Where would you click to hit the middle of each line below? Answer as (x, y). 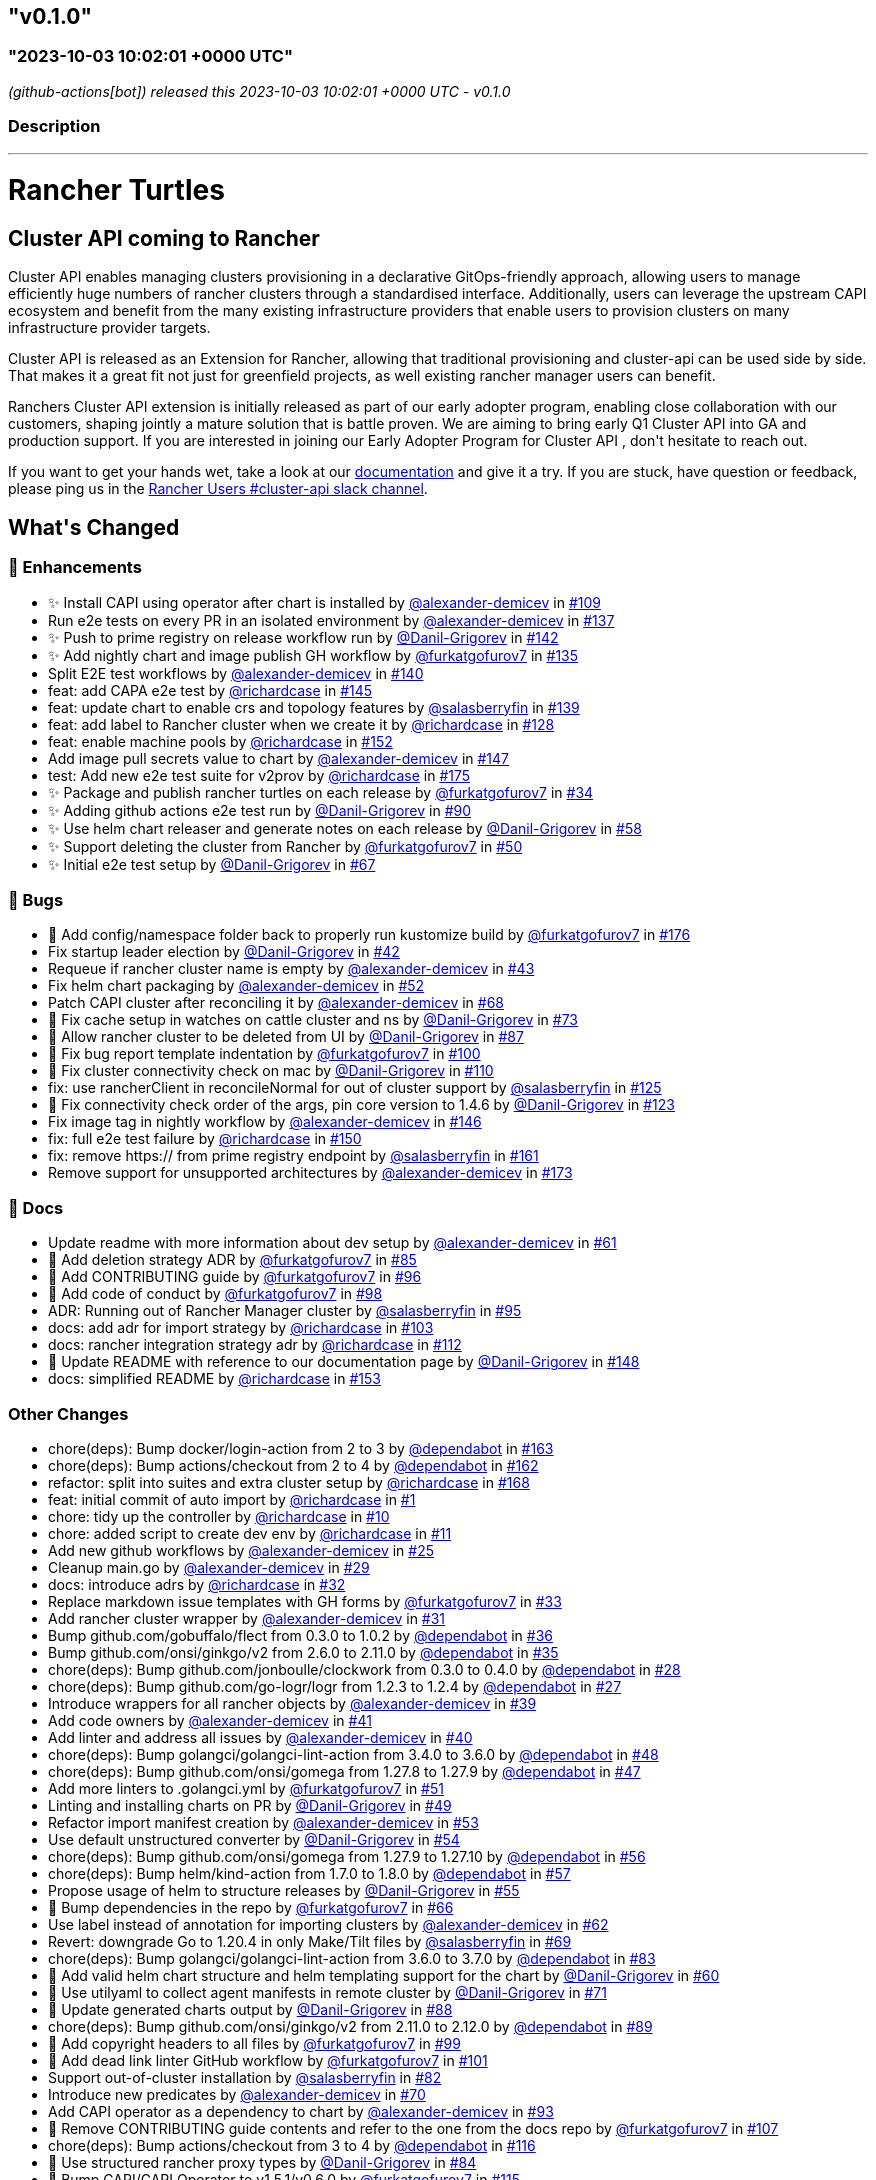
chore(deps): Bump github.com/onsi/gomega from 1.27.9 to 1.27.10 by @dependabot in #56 (347, 1856)
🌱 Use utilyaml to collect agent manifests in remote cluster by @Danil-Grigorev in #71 (327, 1992)
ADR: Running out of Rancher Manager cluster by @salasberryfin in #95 (285, 1311)
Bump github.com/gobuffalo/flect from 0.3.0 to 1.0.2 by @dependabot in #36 (300, 1635)
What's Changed (94, 527)
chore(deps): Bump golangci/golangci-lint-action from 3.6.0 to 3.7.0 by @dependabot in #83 (352, 1958)
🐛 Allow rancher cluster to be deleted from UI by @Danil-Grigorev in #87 (286, 1037)
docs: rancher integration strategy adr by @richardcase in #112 (255, 1345)
